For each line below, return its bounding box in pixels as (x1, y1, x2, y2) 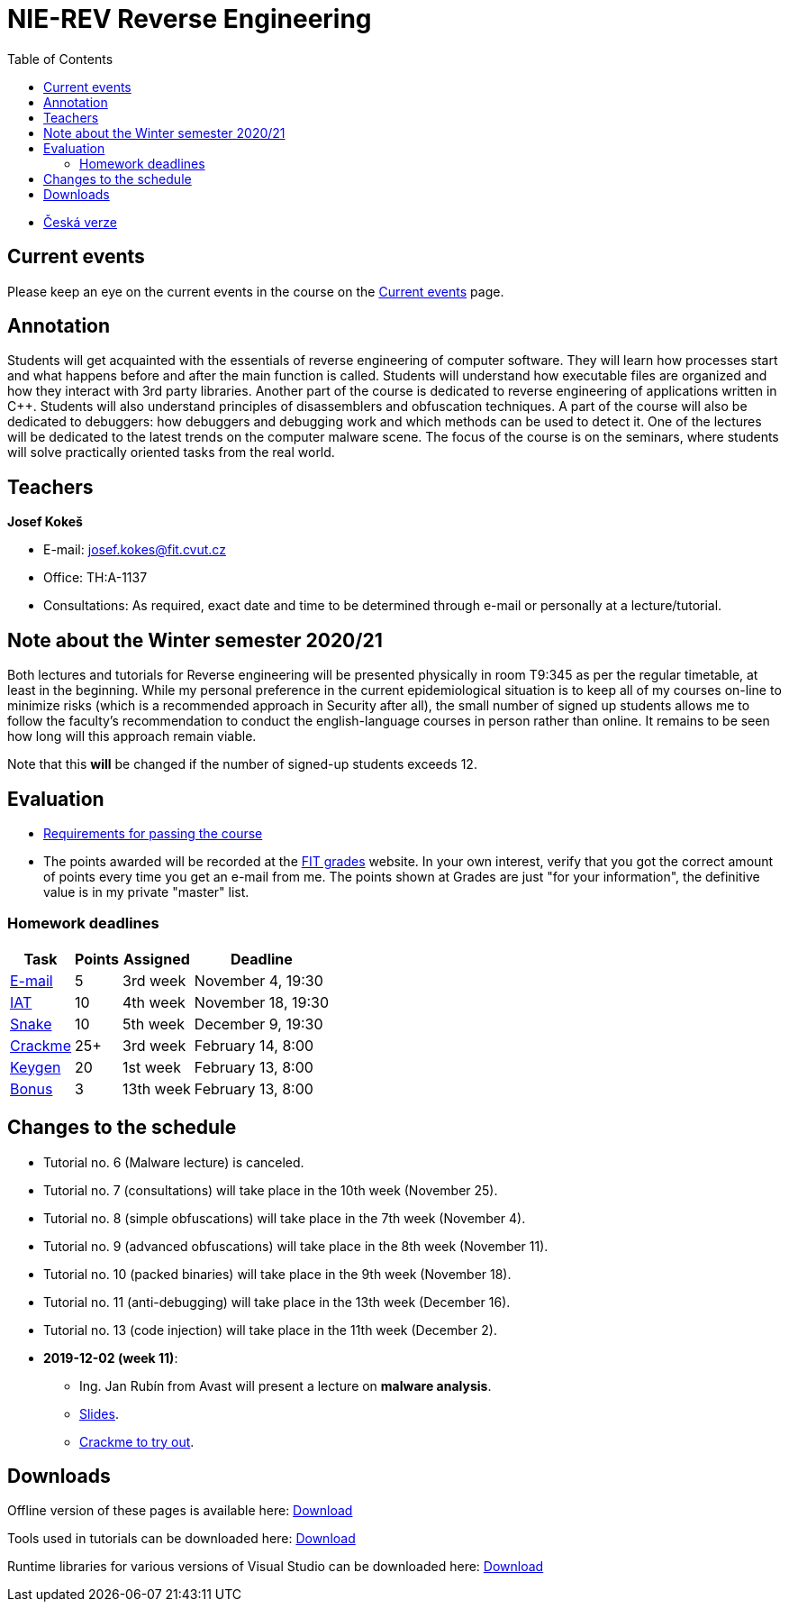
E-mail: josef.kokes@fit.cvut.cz (43, 542, 226, 558)
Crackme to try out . (79, 1433, 195, 1449)
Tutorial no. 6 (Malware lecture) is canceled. (43, 1154, 304, 1170)
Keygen (10, 1057, 61, 1076)
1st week (122, 1057, 181, 1076)
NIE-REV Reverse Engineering (7, 4, 372, 34)
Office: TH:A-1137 (43, 570, 148, 586)
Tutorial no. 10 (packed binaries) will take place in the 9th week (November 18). (43, 1266, 512, 1282)
